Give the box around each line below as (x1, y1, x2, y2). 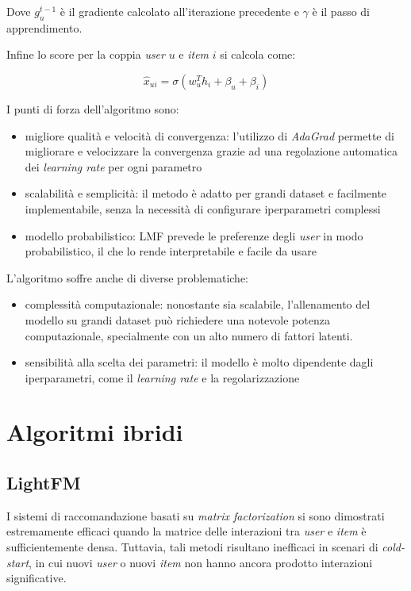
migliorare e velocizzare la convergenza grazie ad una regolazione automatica (25, 143, 398, 159)
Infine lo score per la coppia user (6, 46, 165, 63)
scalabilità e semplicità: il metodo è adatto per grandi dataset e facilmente (25, 185, 387, 201)
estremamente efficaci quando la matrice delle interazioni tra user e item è (6, 523, 367, 539)
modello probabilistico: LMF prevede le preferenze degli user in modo (25, 227, 363, 244)
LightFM (6, 470, 81, 495)
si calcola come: (220, 46, 296, 63)
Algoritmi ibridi (6, 416, 183, 448)
